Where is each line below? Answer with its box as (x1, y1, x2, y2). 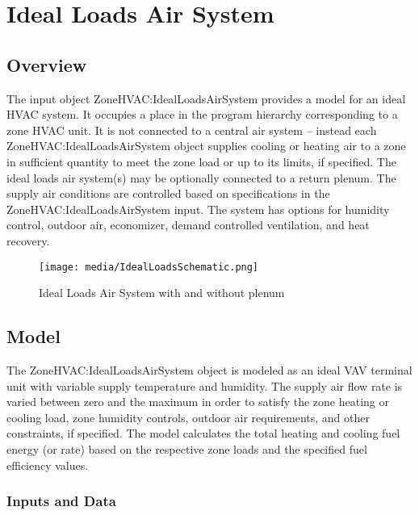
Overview (6, 52, 87, 77)
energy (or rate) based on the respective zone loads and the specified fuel (6, 440, 367, 457)
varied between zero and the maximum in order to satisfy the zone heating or (6, 393, 389, 410)
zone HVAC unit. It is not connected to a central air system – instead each (6, 121, 377, 138)
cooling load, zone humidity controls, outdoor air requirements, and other (6, 408, 370, 425)
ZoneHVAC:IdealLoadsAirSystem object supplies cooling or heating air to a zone (6, 137, 406, 154)
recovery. (6, 232, 50, 249)
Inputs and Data (6, 491, 116, 511)
